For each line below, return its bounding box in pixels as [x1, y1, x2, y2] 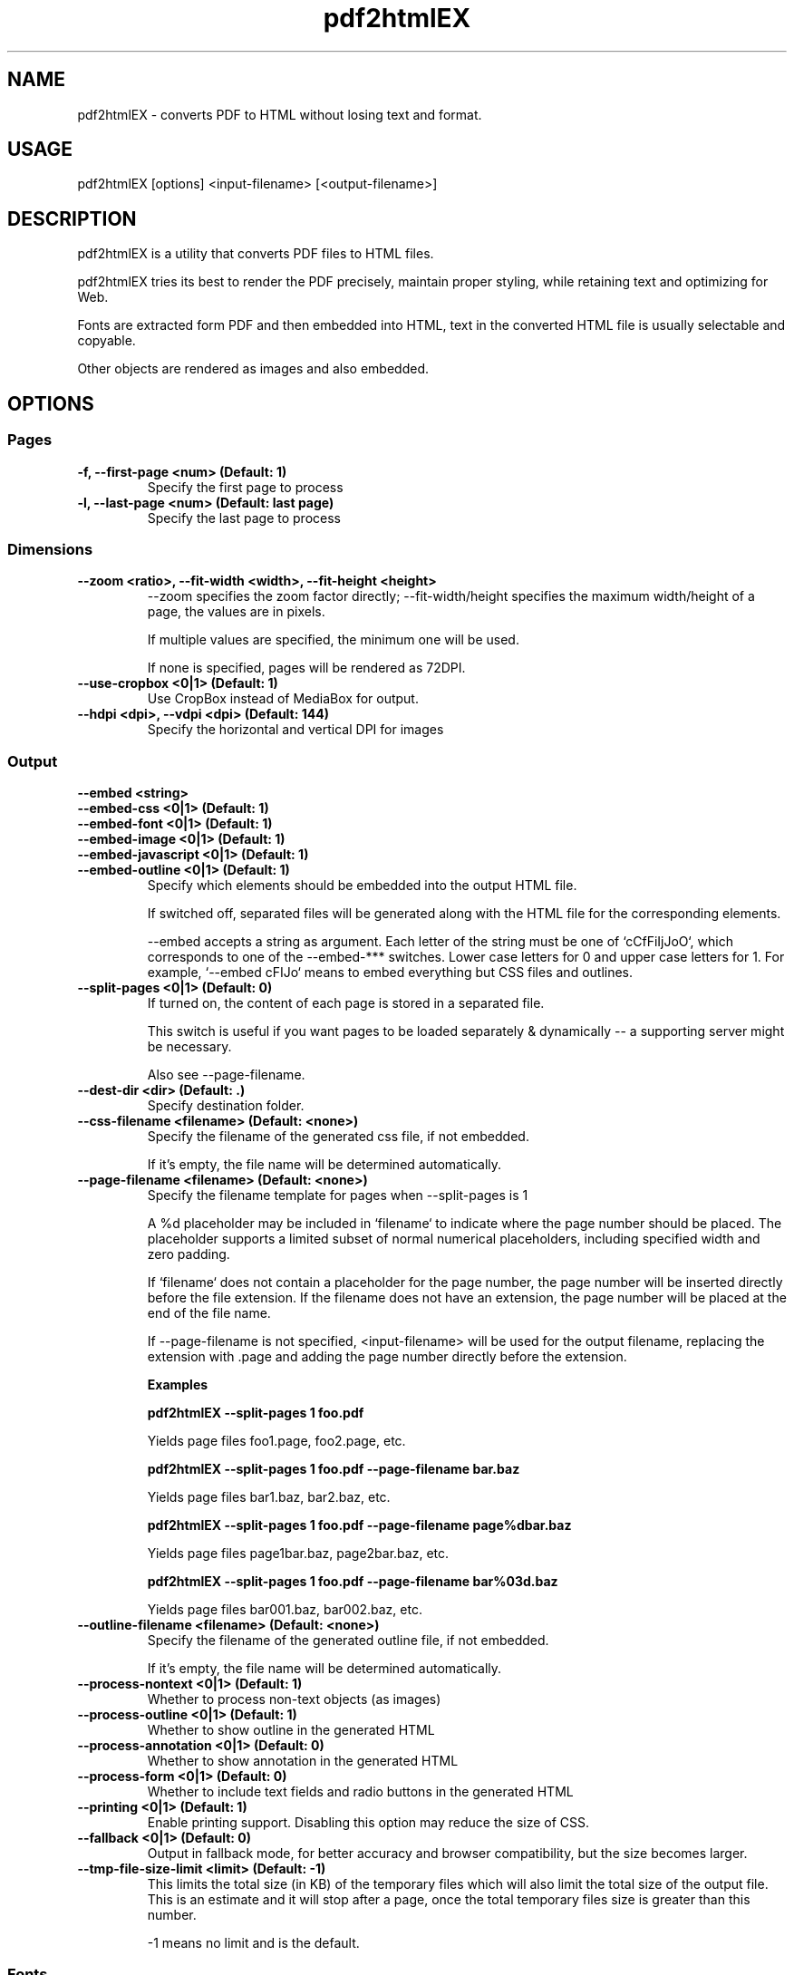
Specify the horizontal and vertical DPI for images [147, 721, 444, 738]
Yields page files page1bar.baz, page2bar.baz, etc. [147, 1545, 450, 1561]
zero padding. [147, 1246, 230, 1262]
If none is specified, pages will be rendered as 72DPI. [147, 660, 466, 676]
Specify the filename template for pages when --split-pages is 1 [147, 1187, 528, 1203]
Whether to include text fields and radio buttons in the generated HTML [147, 1784, 574, 1799]
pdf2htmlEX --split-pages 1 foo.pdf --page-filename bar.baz [147, 1461, 520, 1476]
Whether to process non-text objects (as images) [147, 1691, 441, 1707]
